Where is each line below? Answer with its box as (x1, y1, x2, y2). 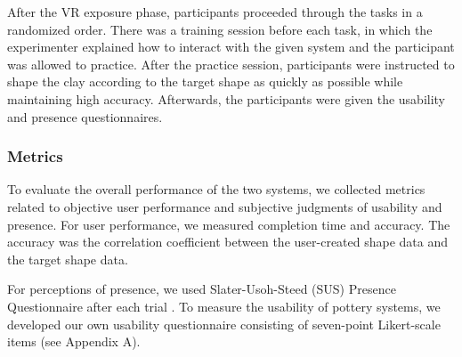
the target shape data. (7, 249, 128, 268)
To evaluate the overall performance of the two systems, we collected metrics (7, 180, 426, 199)
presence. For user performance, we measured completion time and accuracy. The (7, 215, 450, 233)
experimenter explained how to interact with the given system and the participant (7, 37, 455, 56)
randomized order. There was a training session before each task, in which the (7, 20, 433, 38)
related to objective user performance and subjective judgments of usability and (7, 197, 442, 215)
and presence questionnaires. (7, 107, 163, 126)
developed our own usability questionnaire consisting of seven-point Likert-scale (7, 314, 441, 333)
